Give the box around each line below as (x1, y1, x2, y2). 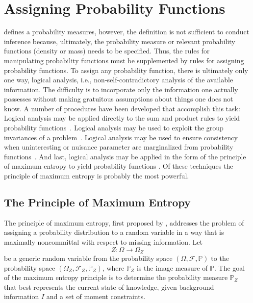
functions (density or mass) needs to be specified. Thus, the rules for (4, 46, 210, 56)
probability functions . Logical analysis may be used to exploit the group (4, 123, 224, 133)
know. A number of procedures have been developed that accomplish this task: (4, 103, 240, 113)
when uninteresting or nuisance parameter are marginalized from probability (4, 142, 233, 152)
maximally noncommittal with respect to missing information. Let (4, 237, 202, 247)
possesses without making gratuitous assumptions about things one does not (4, 94, 233, 104)
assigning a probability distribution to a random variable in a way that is (4, 227, 224, 237)
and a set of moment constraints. (46, 291, 146, 302)
